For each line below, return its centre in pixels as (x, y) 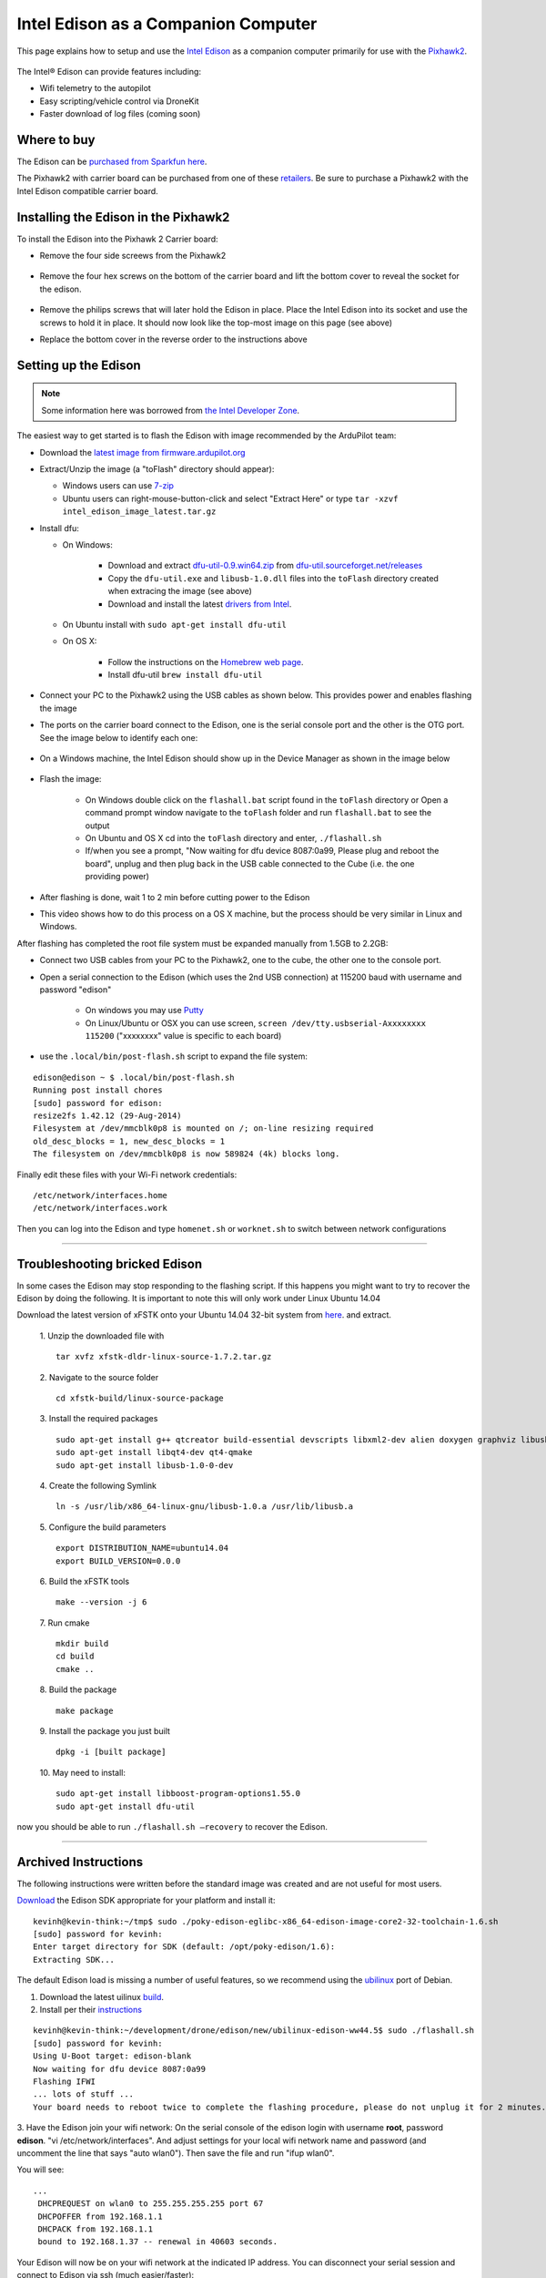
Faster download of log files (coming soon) (120, 114)
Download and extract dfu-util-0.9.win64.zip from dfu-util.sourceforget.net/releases (265, 566)
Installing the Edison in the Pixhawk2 (123, 217)
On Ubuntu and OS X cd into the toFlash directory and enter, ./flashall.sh (233, 838)
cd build (75, 1657)
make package (85, 1710)
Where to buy (56, 140)
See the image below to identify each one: (119, 737)
